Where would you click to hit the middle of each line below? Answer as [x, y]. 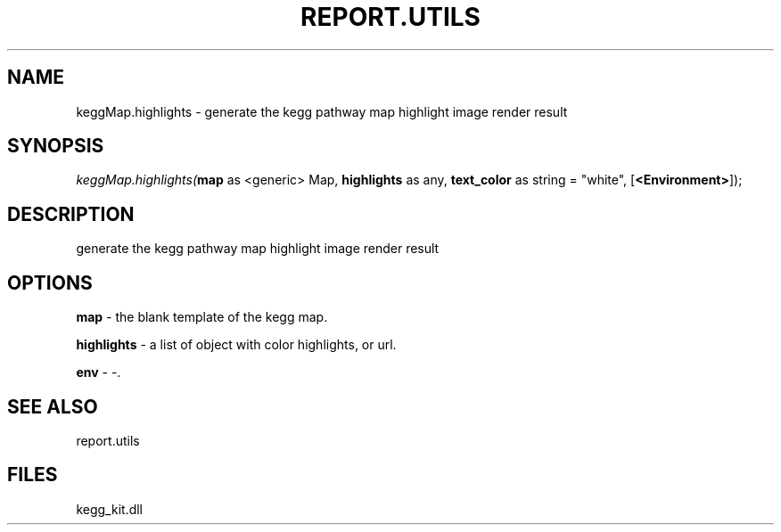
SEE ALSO [53, 406]
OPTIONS [50, 282]
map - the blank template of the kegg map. [202, 317]
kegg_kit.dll [109, 509]
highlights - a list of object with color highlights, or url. [236, 345]
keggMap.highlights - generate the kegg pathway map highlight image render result [322, 111]
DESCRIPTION [71, 214]
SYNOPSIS [56, 146]
